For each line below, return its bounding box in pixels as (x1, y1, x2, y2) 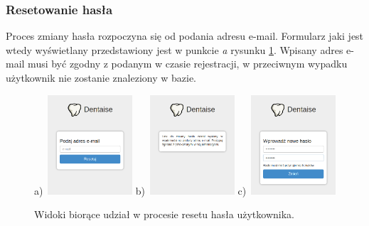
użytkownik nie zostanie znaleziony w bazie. (6, 70, 197, 85)
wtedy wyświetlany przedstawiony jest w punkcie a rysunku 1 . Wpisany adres (6, 42, 343, 57)
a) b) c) (34, 183, 247, 198)
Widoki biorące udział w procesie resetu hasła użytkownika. (34, 207, 294, 222)
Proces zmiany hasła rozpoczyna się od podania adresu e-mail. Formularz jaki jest (6, 28, 364, 43)
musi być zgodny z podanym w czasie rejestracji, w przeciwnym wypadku (28, 56, 348, 71)
